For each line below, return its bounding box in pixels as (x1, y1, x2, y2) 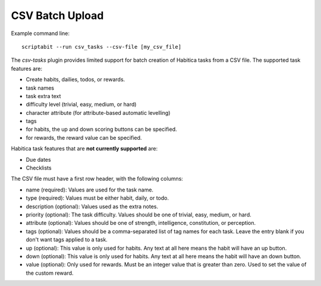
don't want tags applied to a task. (26, 236, 108, 243)
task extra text (26, 92, 61, 99)
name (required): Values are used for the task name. (26, 186, 154, 193)
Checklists (26, 164, 52, 172)
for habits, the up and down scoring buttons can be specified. (26, 125, 178, 133)
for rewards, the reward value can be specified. (26, 134, 142, 141)
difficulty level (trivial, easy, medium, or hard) (26, 101, 137, 108)
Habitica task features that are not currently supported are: (11, 145, 158, 152)
